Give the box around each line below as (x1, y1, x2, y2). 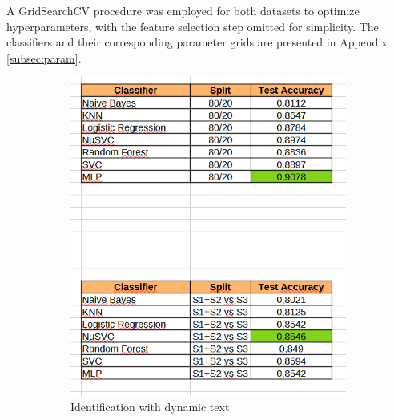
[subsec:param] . (6, 49, 82, 66)
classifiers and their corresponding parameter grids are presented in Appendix (6, 34, 388, 50)
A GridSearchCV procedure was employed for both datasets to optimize (6, 2, 360, 18)
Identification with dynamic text (70, 398, 230, 415)
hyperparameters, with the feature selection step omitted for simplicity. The (6, 18, 379, 34)
